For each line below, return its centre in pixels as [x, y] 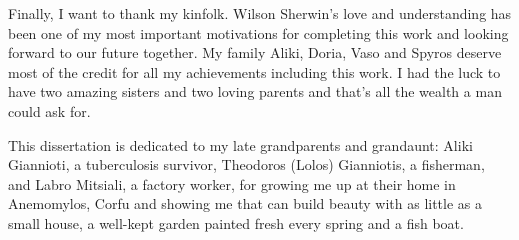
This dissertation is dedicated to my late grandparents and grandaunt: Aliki [240, 144]
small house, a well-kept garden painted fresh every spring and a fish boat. [236, 222]
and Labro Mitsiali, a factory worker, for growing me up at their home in [232, 183]
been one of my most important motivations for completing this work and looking [258, 32]
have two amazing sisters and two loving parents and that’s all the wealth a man [255, 91]
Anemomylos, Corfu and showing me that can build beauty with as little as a [245, 203]
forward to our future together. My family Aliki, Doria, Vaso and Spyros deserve [255, 52]
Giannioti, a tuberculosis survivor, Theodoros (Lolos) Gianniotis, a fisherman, [246, 164]
